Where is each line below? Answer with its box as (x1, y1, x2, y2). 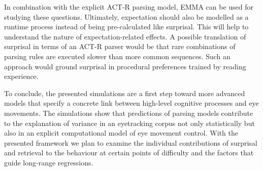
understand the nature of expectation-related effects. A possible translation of (4, 31, 246, 41)
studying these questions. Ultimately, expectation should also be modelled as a (4, 11, 249, 22)
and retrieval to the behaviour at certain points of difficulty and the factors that (4, 147, 254, 158)
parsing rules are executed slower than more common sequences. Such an (4, 51, 231, 61)
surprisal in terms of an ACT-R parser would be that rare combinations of (4, 41, 236, 52)
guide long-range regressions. (4, 157, 93, 167)
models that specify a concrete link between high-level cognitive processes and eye (4, 98, 259, 108)
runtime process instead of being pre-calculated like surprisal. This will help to (4, 21, 249, 32)
